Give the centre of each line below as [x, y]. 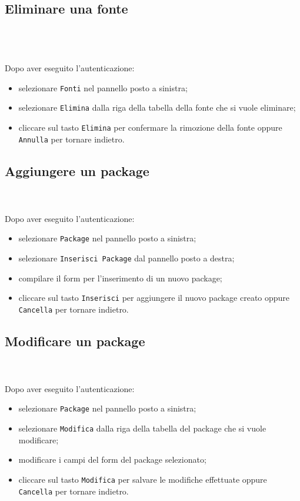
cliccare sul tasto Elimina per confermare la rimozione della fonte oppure [150, 127]
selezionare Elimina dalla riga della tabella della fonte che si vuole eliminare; [157, 107]
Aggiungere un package [77, 170]
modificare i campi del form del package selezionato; [112, 459]
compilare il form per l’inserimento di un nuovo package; [120, 278]
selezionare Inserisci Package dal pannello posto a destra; [126, 258]
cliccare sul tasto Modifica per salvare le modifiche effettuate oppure [143, 479]
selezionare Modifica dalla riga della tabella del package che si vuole [142, 428]
